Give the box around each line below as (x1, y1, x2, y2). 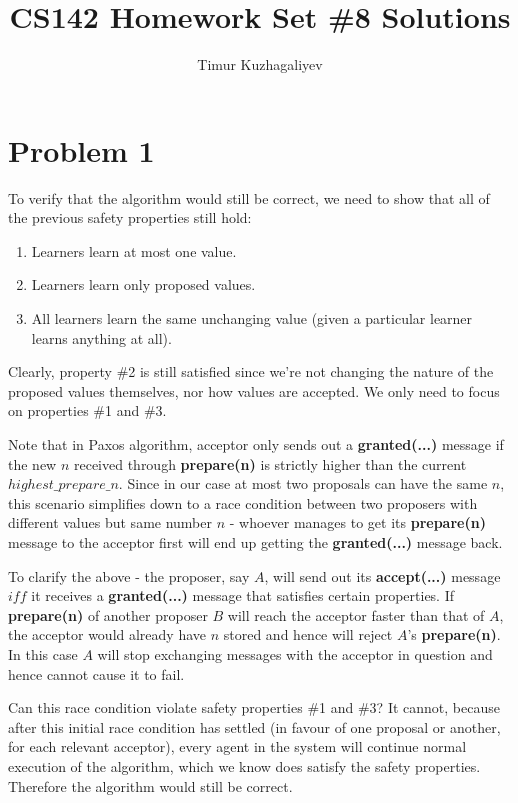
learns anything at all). (31, 327, 172, 348)
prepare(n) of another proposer (8, 604, 208, 625)
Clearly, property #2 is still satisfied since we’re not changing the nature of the (8, 361, 494, 382)
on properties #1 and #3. (8, 400, 167, 421)
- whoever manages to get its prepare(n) (229, 512, 486, 533)
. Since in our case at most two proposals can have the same (118, 473, 488, 494)
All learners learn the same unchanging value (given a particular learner (31, 308, 473, 329)
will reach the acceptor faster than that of (227, 604, 485, 625)
